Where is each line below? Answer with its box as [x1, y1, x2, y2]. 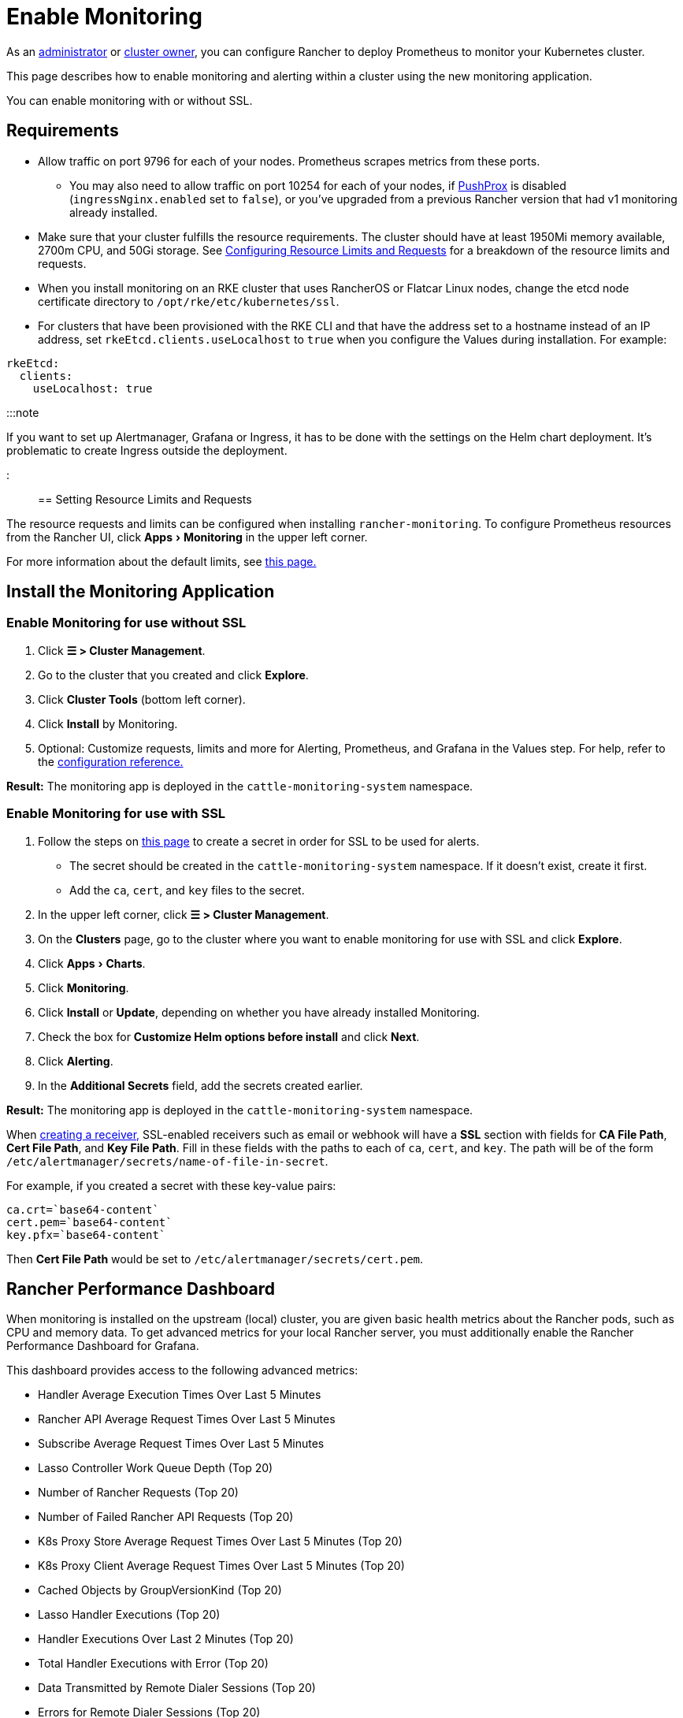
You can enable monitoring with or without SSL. [6, 93, 253, 107]
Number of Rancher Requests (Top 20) [38, 1486, 239, 1500]
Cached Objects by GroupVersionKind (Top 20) [38, 1583, 282, 1597]
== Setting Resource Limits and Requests [38, 492, 252, 506]
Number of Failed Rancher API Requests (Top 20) [38, 1510, 294, 1524]
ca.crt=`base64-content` [6, 1203, 159, 1216]
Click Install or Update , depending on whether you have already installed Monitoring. [38, 1005, 481, 1019]
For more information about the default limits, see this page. [6, 554, 317, 568]
